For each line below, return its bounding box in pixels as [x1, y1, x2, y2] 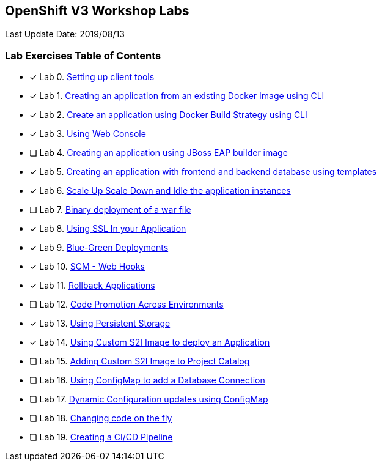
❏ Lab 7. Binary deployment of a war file [29, 204, 191, 215]
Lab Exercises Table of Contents [5, 49, 161, 62]
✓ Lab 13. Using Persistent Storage [29, 318, 171, 329]
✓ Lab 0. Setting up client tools [29, 72, 155, 83]
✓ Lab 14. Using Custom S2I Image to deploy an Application [29, 337, 270, 348]
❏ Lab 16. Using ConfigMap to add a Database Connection [29, 375, 265, 386]
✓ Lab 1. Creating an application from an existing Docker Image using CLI [29, 91, 325, 102]
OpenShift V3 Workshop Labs [5, 3, 189, 18]
